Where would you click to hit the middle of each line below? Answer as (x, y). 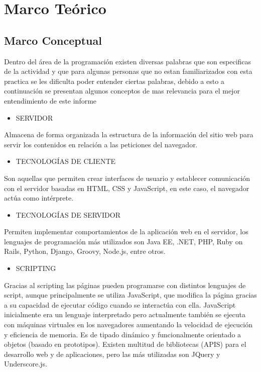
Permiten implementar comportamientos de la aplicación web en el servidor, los (126, 231)
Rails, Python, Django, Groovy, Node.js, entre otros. (85, 251)
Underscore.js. (26, 364)
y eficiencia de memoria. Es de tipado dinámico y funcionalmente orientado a (123, 334)
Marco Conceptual (53, 40)
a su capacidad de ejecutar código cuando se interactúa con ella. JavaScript (120, 304)
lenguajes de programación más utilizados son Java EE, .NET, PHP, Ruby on (123, 241)
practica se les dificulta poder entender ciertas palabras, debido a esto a (114, 81)
